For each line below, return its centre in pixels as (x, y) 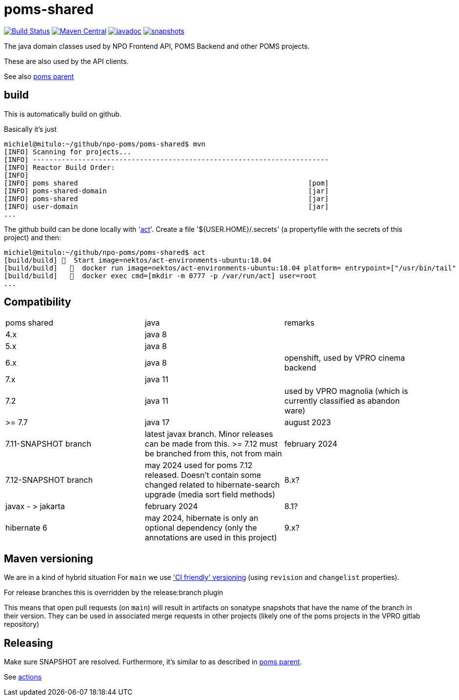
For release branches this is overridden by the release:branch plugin (114, 593)
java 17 (157, 422)
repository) (22, 624)
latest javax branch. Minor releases (209, 434)
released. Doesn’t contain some (203, 475)
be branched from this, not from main (213, 454)
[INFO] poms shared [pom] (166, 183)
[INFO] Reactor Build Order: (60, 167)
